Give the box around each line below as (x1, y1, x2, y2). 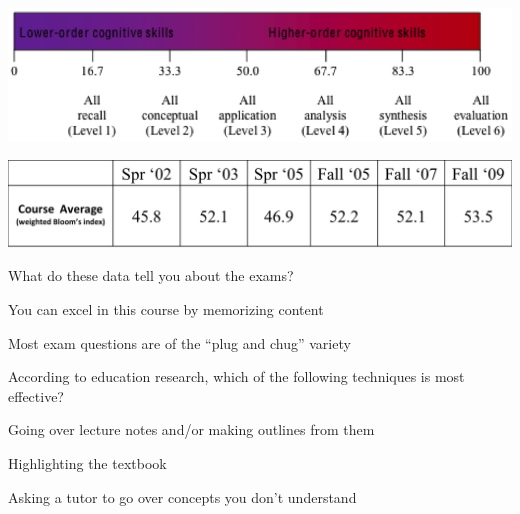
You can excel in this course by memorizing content (8, 299, 324, 320)
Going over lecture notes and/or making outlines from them (8, 419, 375, 440)
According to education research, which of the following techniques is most (8, 366, 465, 387)
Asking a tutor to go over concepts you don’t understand (8, 486, 357, 507)
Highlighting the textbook (8, 453, 167, 473)
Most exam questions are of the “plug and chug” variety (8, 332, 351, 353)
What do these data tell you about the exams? (8, 265, 294, 286)
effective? (8, 385, 64, 406)
